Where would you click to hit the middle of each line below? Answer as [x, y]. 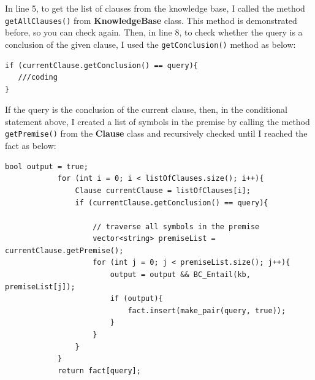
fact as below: [31, 146]
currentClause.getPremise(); [64, 250]
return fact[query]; [99, 370]
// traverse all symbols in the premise [176, 226]
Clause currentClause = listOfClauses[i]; [163, 190]
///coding [38, 78]
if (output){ [136, 299]
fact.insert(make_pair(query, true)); [207, 310]
